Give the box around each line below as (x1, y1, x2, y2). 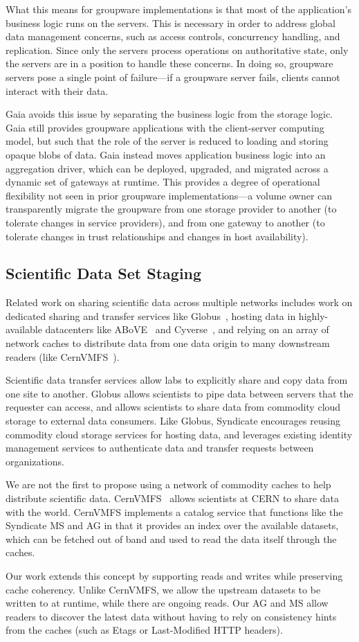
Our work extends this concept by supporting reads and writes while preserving (6, 568, 343, 582)
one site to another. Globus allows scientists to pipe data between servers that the (6, 386, 353, 400)
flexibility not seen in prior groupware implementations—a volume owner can (6, 188, 333, 202)
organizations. (6, 454, 64, 468)
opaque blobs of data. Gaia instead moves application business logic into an (6, 147, 326, 161)
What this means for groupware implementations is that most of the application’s (6, 2, 351, 16)
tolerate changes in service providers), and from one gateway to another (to (6, 215, 325, 229)
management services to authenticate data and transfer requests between (6, 440, 314, 455)
